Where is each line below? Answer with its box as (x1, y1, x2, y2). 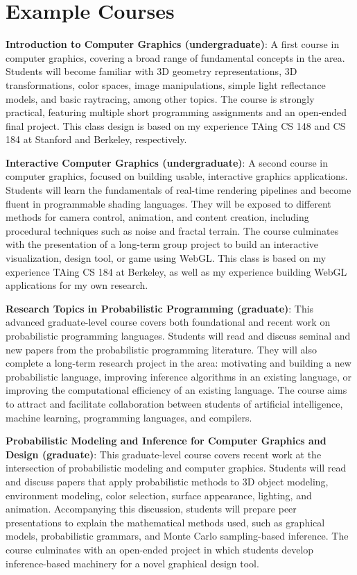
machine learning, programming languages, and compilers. (6, 410, 252, 424)
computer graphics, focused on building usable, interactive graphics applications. (6, 169, 348, 183)
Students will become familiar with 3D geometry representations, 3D (6, 64, 297, 78)
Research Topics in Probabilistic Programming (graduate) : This (6, 301, 314, 315)
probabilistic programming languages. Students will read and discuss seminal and (6, 328, 351, 342)
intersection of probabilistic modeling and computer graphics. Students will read (6, 460, 347, 475)
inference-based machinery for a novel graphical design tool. (6, 556, 259, 570)
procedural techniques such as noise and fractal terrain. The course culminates (6, 223, 339, 237)
